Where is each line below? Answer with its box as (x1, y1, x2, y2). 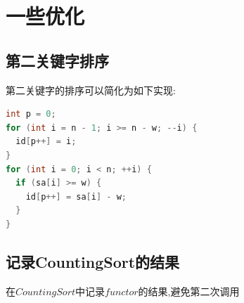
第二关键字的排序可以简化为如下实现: (6, 82, 176, 97)
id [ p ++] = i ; (15, 136, 77, 147)
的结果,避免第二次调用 (138, 283, 240, 298)
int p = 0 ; (6, 109, 56, 120)
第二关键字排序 (6, 49, 109, 71)
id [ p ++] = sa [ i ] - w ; (25, 191, 127, 202)
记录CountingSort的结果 (6, 250, 180, 272)
